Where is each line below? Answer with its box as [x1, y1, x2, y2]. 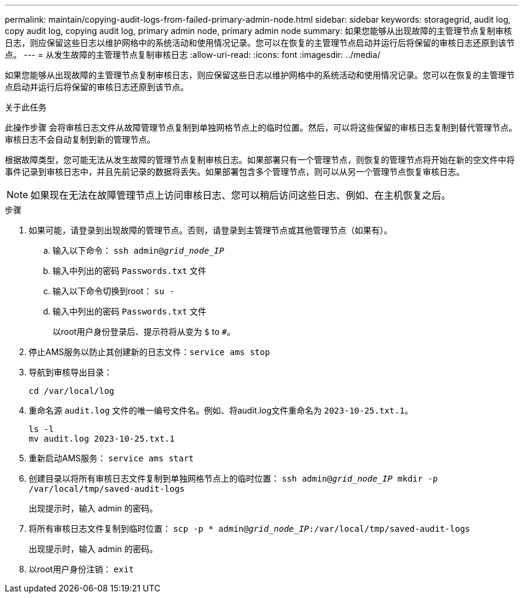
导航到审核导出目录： [29, 367, 112, 377]
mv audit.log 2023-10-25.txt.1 [29, 434, 175, 443]
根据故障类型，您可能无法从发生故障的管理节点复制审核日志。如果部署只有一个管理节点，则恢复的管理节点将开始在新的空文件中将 [5, 155, 515, 165]
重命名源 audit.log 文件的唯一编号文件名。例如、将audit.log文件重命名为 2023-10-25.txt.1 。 [29, 405, 413, 415]
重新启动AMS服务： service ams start [29, 453, 194, 463]
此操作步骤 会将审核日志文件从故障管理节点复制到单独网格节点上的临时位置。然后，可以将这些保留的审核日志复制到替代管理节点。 [5, 122, 517, 132]
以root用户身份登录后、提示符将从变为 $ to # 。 [53, 326, 235, 337]
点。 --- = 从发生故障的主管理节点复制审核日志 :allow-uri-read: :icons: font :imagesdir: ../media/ [5, 50, 381, 60]
